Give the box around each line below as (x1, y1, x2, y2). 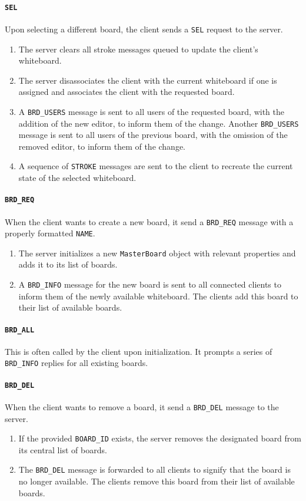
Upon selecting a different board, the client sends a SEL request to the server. (5, 22, 283, 35)
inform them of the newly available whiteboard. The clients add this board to (18, 289, 298, 302)
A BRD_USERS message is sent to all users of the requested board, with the (18, 105, 285, 117)
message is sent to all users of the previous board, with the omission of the (18, 128, 288, 141)
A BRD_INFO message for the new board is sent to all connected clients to (18, 278, 281, 291)
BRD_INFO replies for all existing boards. (5, 357, 148, 369)
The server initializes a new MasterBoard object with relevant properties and (18, 246, 296, 259)
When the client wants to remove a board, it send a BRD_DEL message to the (5, 400, 279, 413)
